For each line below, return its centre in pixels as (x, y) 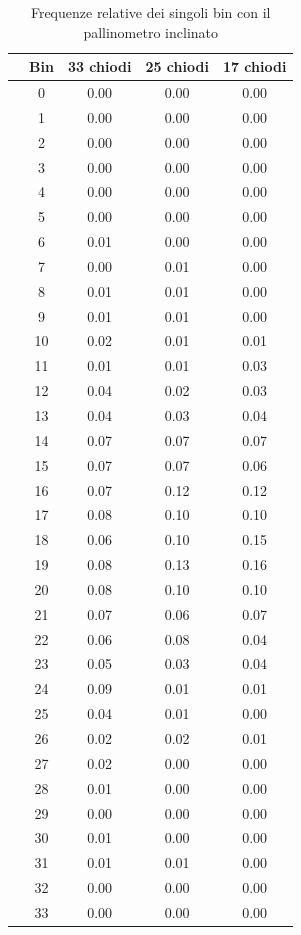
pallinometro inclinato (150, 31)
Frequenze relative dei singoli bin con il (150, 12)
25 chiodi (177, 66)
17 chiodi (254, 66)
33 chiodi (99, 66)
